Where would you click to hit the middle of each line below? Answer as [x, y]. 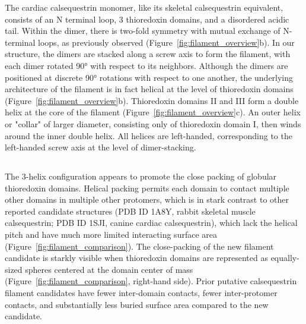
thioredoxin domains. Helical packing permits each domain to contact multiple [147, 188]
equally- [285, 258]
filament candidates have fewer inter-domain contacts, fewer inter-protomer [141, 293]
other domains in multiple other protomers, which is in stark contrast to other [147, 199]
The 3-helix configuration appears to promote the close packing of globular [141, 176]
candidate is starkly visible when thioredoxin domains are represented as [136, 258]
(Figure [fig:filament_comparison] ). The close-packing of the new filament [139, 246]
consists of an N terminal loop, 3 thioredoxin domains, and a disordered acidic [147, 19]
